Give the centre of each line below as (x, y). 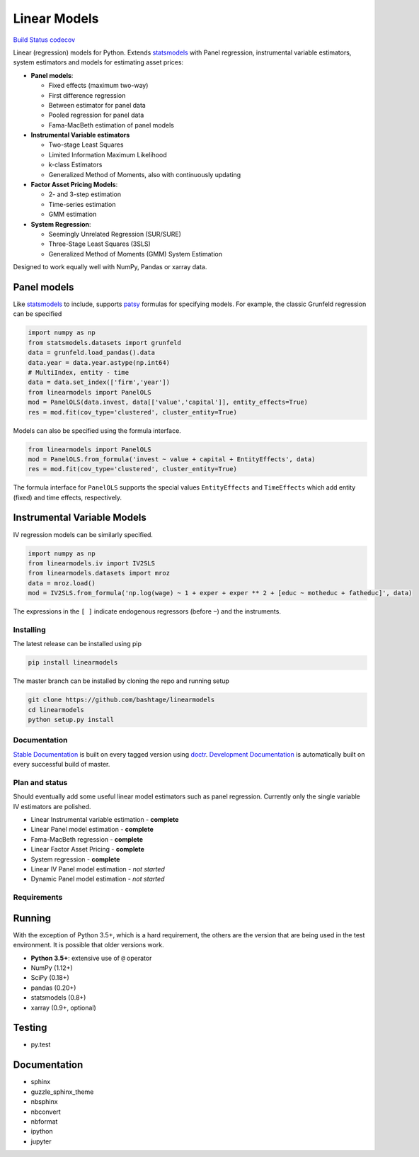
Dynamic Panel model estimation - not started (98, 879)
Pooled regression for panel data (96, 115)
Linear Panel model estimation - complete (92, 830)
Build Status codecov (44, 40)
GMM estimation (73, 214)
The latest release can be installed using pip (77, 644)
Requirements (38, 898)
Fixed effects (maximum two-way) (98, 86)
